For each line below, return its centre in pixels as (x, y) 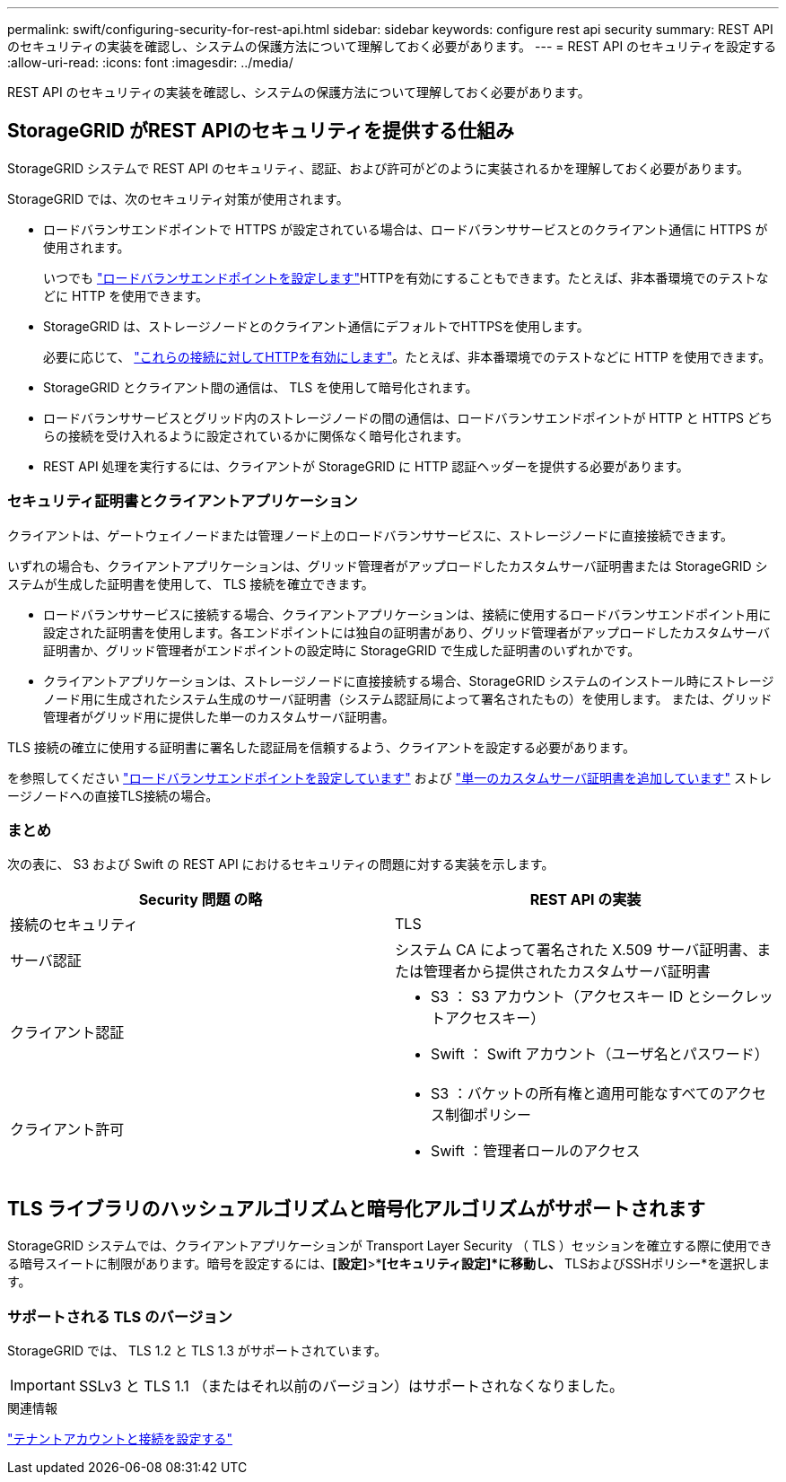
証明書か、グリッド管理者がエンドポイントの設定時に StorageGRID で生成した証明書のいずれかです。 (342, 650)
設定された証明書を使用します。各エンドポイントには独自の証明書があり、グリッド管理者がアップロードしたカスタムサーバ (406, 632)
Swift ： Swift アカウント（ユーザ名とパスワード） (600, 1054)
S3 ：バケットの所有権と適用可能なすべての (577, 1094)
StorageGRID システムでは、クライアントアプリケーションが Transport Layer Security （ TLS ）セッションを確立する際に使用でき (390, 1246)
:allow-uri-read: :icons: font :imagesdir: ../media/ (150, 62)
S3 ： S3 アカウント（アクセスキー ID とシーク (588, 997)
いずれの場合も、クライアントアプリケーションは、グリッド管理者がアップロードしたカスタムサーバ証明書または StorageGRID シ (388, 566)
